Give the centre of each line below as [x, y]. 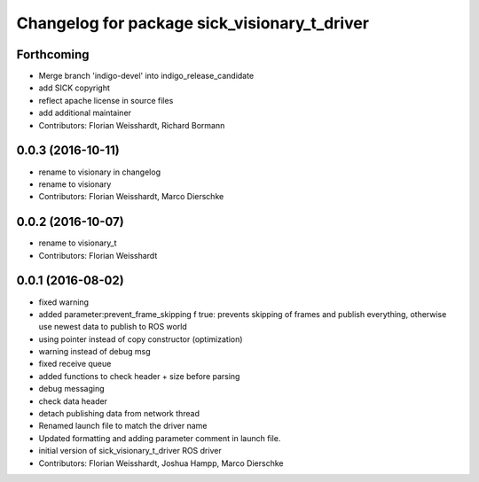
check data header [73, 401]
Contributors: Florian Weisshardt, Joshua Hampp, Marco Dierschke [161, 463]
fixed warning [63, 302]
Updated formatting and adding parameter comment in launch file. [160, 438]
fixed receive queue [75, 364]
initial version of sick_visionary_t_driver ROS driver [130, 451]
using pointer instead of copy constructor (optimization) [141, 339]
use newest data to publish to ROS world [113, 327]
